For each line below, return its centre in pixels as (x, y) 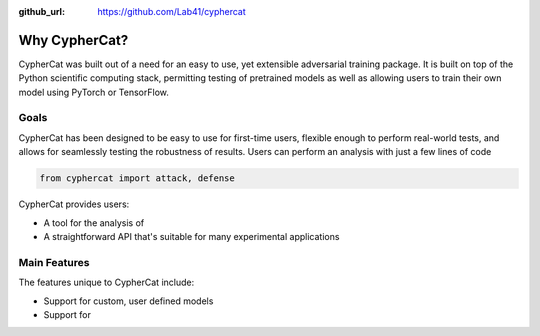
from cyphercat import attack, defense (137, 178)
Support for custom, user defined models (128, 301)
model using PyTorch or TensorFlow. (94, 92)
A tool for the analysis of (94, 222)
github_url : (41, 11)
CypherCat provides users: (74, 204)
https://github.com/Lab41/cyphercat (172, 11)
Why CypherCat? (73, 40)
